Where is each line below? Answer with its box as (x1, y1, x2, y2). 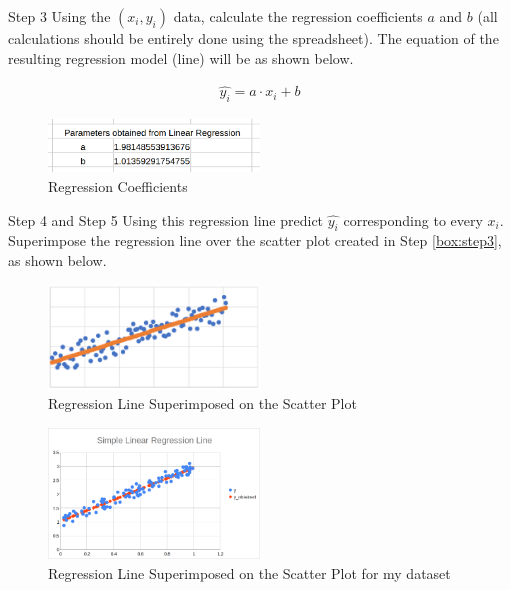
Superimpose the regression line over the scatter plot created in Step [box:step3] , (8, 230, 502, 251)
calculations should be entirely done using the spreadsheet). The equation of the (8, 28, 499, 48)
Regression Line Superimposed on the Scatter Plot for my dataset (48, 562, 451, 583)
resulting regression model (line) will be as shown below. (8, 47, 354, 68)
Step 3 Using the (8, 6, 111, 26)
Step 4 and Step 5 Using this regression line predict (8, 209, 324, 230)
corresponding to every (343, 209, 483, 230)
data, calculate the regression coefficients (173, 6, 423, 26)
